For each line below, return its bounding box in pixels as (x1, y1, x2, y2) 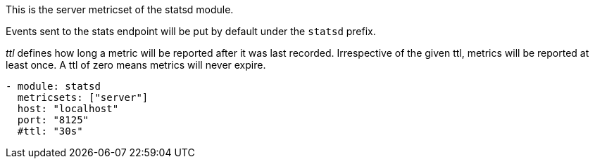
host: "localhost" (17, 103, 119, 114)
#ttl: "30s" (17, 125, 83, 137)
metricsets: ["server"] (17, 92, 149, 103)
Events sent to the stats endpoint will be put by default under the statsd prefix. (6, 25, 376, 37)
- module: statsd (6, 81, 101, 92)
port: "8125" (17, 114, 89, 125)
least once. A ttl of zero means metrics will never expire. (6, 59, 266, 71)
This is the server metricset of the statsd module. (6, 4, 234, 15)
